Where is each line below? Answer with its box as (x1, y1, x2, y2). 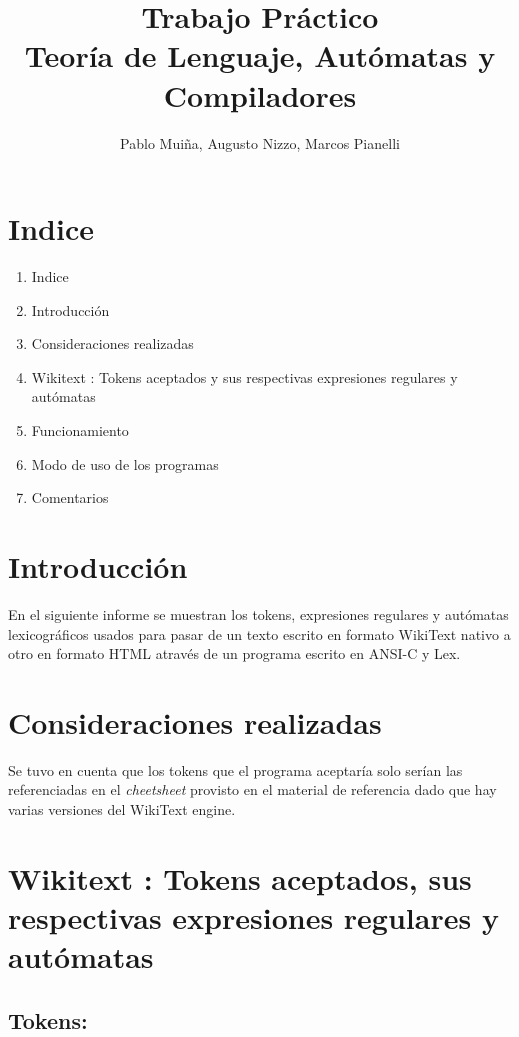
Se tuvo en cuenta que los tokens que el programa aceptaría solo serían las (8, 759, 463, 780)
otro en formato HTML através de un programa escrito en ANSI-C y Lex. (8, 643, 461, 664)
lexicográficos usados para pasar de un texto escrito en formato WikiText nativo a (8, 623, 511, 644)
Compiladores (163, 74, 357, 115)
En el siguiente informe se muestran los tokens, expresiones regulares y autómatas (8, 603, 509, 624)
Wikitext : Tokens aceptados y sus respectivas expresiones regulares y (31, 366, 458, 387)
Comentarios (31, 487, 109, 508)
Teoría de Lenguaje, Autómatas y (24, 35, 496, 76)
